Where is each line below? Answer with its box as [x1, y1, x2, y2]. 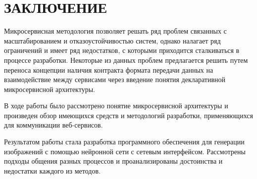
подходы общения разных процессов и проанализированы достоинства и [4, 156, 223, 166]
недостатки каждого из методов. [4, 165, 101, 176]
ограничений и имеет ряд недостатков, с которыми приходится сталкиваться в [4, 45, 240, 55]
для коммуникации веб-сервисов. [4, 120, 103, 130]
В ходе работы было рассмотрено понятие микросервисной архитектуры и [4, 100, 228, 111]
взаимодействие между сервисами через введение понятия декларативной [4, 74, 226, 85]
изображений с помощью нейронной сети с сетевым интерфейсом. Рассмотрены [4, 146, 246, 156]
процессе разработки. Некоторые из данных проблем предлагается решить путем [4, 54, 248, 65]
